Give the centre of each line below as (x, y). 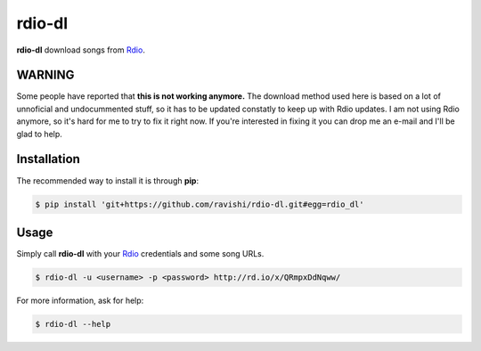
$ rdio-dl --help (73, 324)
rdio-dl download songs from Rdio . (81, 50)
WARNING (45, 75)
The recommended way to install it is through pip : (108, 180)
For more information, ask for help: (80, 300)
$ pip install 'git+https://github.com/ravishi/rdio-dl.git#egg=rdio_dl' (200, 204)
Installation (48, 159)
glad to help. (39, 134)
